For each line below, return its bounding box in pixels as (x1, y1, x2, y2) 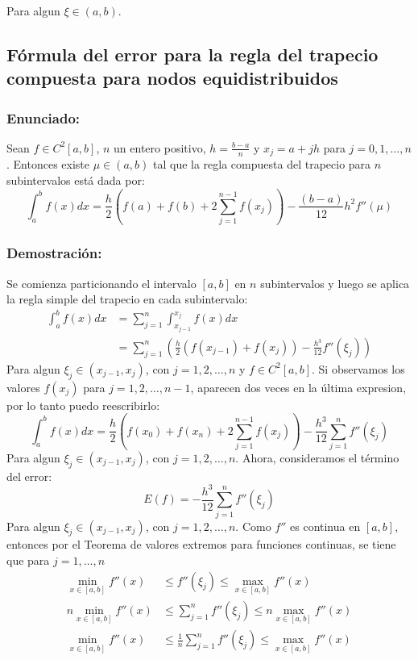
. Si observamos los (312, 360, 405, 377)
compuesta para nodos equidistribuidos (6, 65, 338, 90)
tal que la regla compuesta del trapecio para (153, 156, 371, 173)
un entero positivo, (114, 139, 206, 156)
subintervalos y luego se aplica (260, 274, 410, 291)
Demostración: (6, 243, 102, 263)
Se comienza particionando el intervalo (6, 274, 197, 291)
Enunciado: (6, 107, 81, 127)
